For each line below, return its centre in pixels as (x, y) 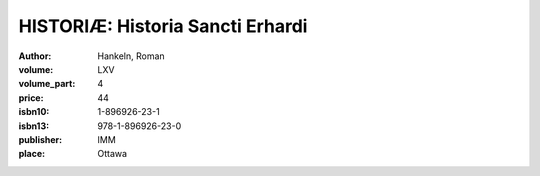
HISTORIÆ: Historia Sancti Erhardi (163, 26)
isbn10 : (34, 112)
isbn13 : (34, 126)
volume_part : (47, 84)
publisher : (40, 139)
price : (31, 97)
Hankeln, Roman (131, 56)
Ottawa (112, 154)
